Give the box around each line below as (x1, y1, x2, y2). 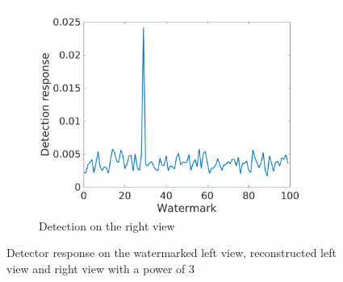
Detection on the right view (39, 217, 175, 234)
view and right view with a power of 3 (6, 259, 195, 276)
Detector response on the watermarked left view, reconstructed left (6, 244, 337, 261)
